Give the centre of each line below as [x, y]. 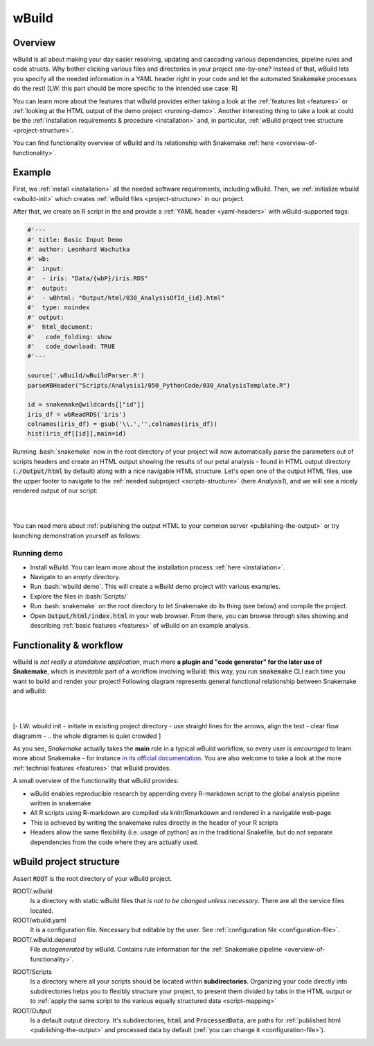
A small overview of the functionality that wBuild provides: [96, 781]
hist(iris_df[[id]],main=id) [77, 434]
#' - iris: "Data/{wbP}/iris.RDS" [88, 278]
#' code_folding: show [70, 337]
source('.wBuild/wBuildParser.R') [86, 376]
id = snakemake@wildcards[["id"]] [86, 405]
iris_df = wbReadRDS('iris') [77, 414]
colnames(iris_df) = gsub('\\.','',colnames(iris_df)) [122, 424]
